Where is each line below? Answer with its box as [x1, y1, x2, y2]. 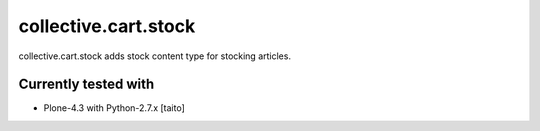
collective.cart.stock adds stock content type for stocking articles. [18, 50, 292, 62]
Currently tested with [18, 76, 155, 93]
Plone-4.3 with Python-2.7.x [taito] [43, 102, 185, 114]
